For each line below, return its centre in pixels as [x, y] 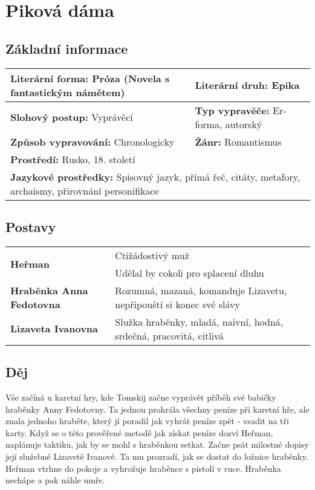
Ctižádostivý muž [152, 255]
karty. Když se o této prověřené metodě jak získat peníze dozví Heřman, [139, 432]
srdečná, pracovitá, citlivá [169, 335]
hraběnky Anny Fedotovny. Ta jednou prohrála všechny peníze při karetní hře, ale [157, 409]
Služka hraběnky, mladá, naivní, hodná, [199, 321]
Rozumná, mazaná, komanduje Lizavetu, [201, 290]
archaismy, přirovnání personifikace [85, 190]
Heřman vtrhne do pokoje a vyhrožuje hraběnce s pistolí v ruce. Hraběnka [143, 468]
